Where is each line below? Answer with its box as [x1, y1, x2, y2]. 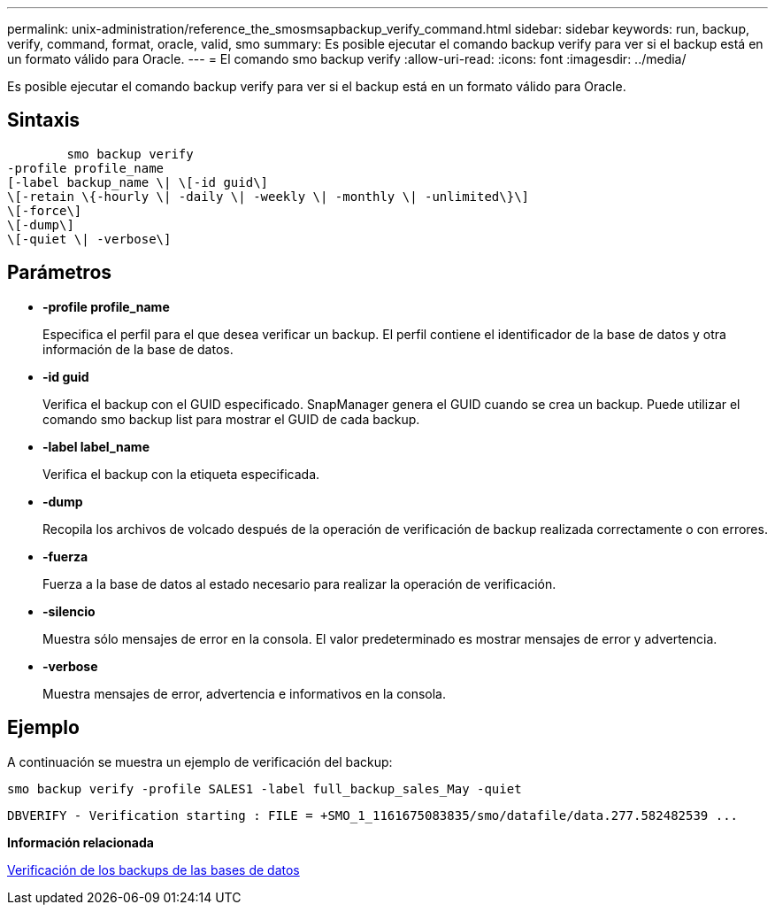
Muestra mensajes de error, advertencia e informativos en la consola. [42, 685, 447, 701]
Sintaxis [7, 109, 81, 132]
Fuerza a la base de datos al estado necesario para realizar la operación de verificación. [42, 576, 556, 591]
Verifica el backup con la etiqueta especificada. [42, 466, 320, 482]
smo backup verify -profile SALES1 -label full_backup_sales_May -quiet [7, 781, 522, 796]
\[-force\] [7, 203, 82, 218]
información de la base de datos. [42, 341, 234, 357]
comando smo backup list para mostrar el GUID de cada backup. [42, 411, 420, 427]
